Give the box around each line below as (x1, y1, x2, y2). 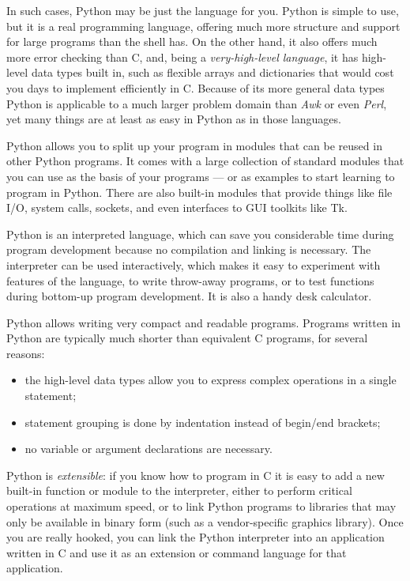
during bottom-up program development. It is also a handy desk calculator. (6, 288, 372, 304)
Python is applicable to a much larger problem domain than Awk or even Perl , (6, 95, 387, 111)
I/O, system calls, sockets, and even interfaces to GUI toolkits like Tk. (6, 199, 348, 216)
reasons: (6, 345, 45, 361)
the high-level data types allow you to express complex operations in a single (24, 372, 397, 388)
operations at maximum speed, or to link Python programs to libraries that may (6, 498, 397, 515)
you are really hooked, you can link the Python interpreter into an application (6, 529, 385, 545)
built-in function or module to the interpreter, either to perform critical (6, 482, 352, 499)
